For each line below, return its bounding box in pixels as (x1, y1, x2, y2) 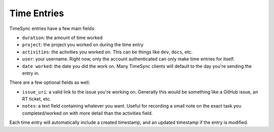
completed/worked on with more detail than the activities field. (22, 110, 153, 116)
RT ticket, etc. (22, 96, 51, 102)
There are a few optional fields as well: (9, 79, 90, 86)
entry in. (22, 70, 40, 76)
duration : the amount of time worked (22, 35, 102, 41)
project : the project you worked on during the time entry (22, 42, 144, 48)
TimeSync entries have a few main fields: (9, 25, 96, 31)
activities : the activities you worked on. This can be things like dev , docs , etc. (22, 49, 193, 55)
